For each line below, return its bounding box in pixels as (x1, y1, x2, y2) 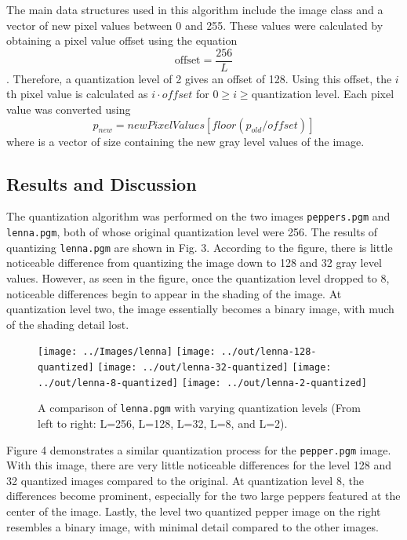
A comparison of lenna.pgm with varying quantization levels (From (38, 400, 361, 416)
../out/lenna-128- (220, 346, 317, 358)
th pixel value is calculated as (6, 86, 148, 102)
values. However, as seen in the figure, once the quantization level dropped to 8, (6, 269, 390, 286)
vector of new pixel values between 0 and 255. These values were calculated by (6, 16, 383, 33)
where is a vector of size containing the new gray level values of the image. (6, 133, 365, 149)
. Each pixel (336, 86, 394, 102)
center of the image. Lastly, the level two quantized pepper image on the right (6, 503, 381, 520)
